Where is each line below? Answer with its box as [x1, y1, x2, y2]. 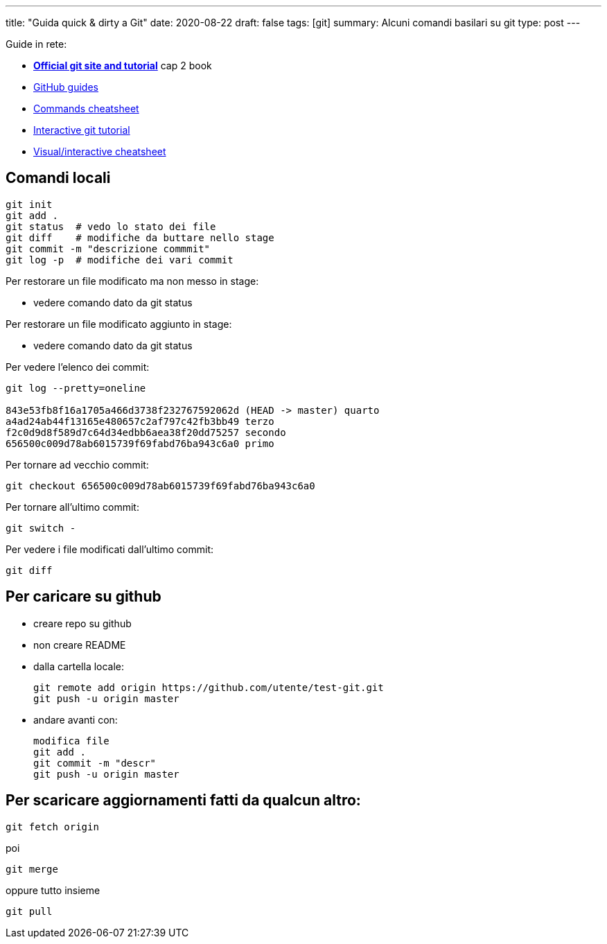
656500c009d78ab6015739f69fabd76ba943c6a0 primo [6, 437, 274, 449]
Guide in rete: [6, 38, 67, 50]
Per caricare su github [6, 588, 161, 606]
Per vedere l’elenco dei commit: [6, 360, 150, 373]
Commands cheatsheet [33, 103, 139, 114]
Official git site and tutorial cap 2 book [33, 60, 212, 71]
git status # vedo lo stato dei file [6, 220, 216, 232]
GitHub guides [33, 81, 98, 93]
